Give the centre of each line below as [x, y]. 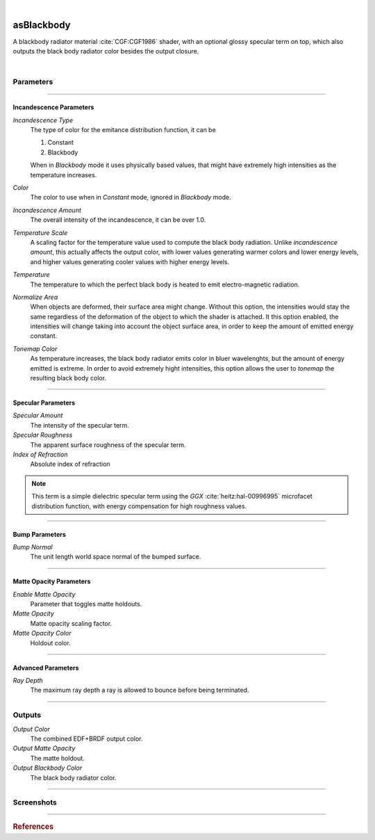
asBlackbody [42, 25]
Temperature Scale [40, 232]
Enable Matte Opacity [44, 594]
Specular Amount [38, 415]
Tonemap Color [35, 348]
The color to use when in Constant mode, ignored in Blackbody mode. [131, 197]
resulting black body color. [68, 378]
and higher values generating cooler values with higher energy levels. [130, 261]
